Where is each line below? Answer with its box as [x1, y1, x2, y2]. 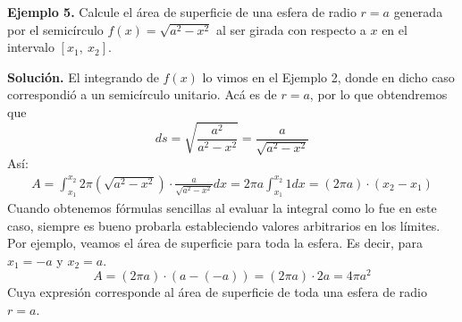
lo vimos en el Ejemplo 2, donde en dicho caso [202, 67, 455, 86]
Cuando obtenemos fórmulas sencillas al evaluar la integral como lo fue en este [7, 199, 437, 217]
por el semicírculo [7, 20, 104, 38]
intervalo [7, 38, 55, 56]
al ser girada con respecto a [215, 20, 366, 38]
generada [393, 3, 443, 21]
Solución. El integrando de [7, 67, 159, 86]
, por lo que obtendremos [309, 85, 448, 104]
